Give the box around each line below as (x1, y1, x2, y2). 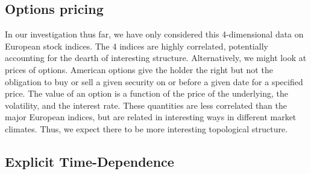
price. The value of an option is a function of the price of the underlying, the (5, 87, 289, 100)
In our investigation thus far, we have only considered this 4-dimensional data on (5, 28, 304, 40)
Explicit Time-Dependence (5, 152, 174, 170)
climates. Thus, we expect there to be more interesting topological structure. (5, 122, 288, 135)
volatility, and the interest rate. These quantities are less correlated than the (5, 98, 287, 111)
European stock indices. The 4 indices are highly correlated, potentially (5, 39, 268, 52)
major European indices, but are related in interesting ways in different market (5, 111, 297, 123)
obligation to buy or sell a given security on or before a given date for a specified (5, 75, 303, 88)
